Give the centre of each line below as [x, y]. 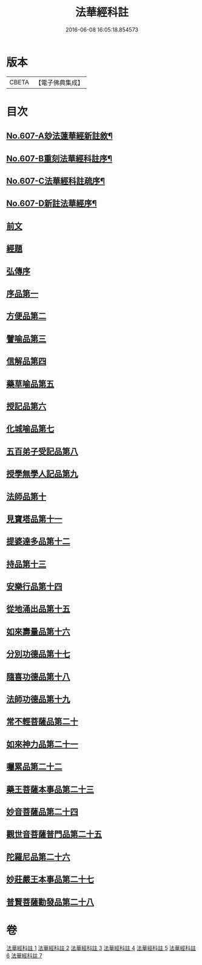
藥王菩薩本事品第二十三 [50, 789]
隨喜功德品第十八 [38, 676]
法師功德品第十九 [38, 699]
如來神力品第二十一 [42, 744]
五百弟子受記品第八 [42, 451]
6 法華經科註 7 [24, 956]
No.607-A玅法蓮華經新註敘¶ [60, 136]
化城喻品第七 [30, 429]
